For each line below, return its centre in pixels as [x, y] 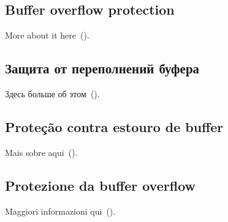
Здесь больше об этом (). [52, 94]
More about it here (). [47, 35]
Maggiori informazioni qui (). [60, 211]
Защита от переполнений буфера [102, 68]
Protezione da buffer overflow [100, 185]
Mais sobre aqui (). [41, 152]
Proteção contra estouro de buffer [114, 126]
